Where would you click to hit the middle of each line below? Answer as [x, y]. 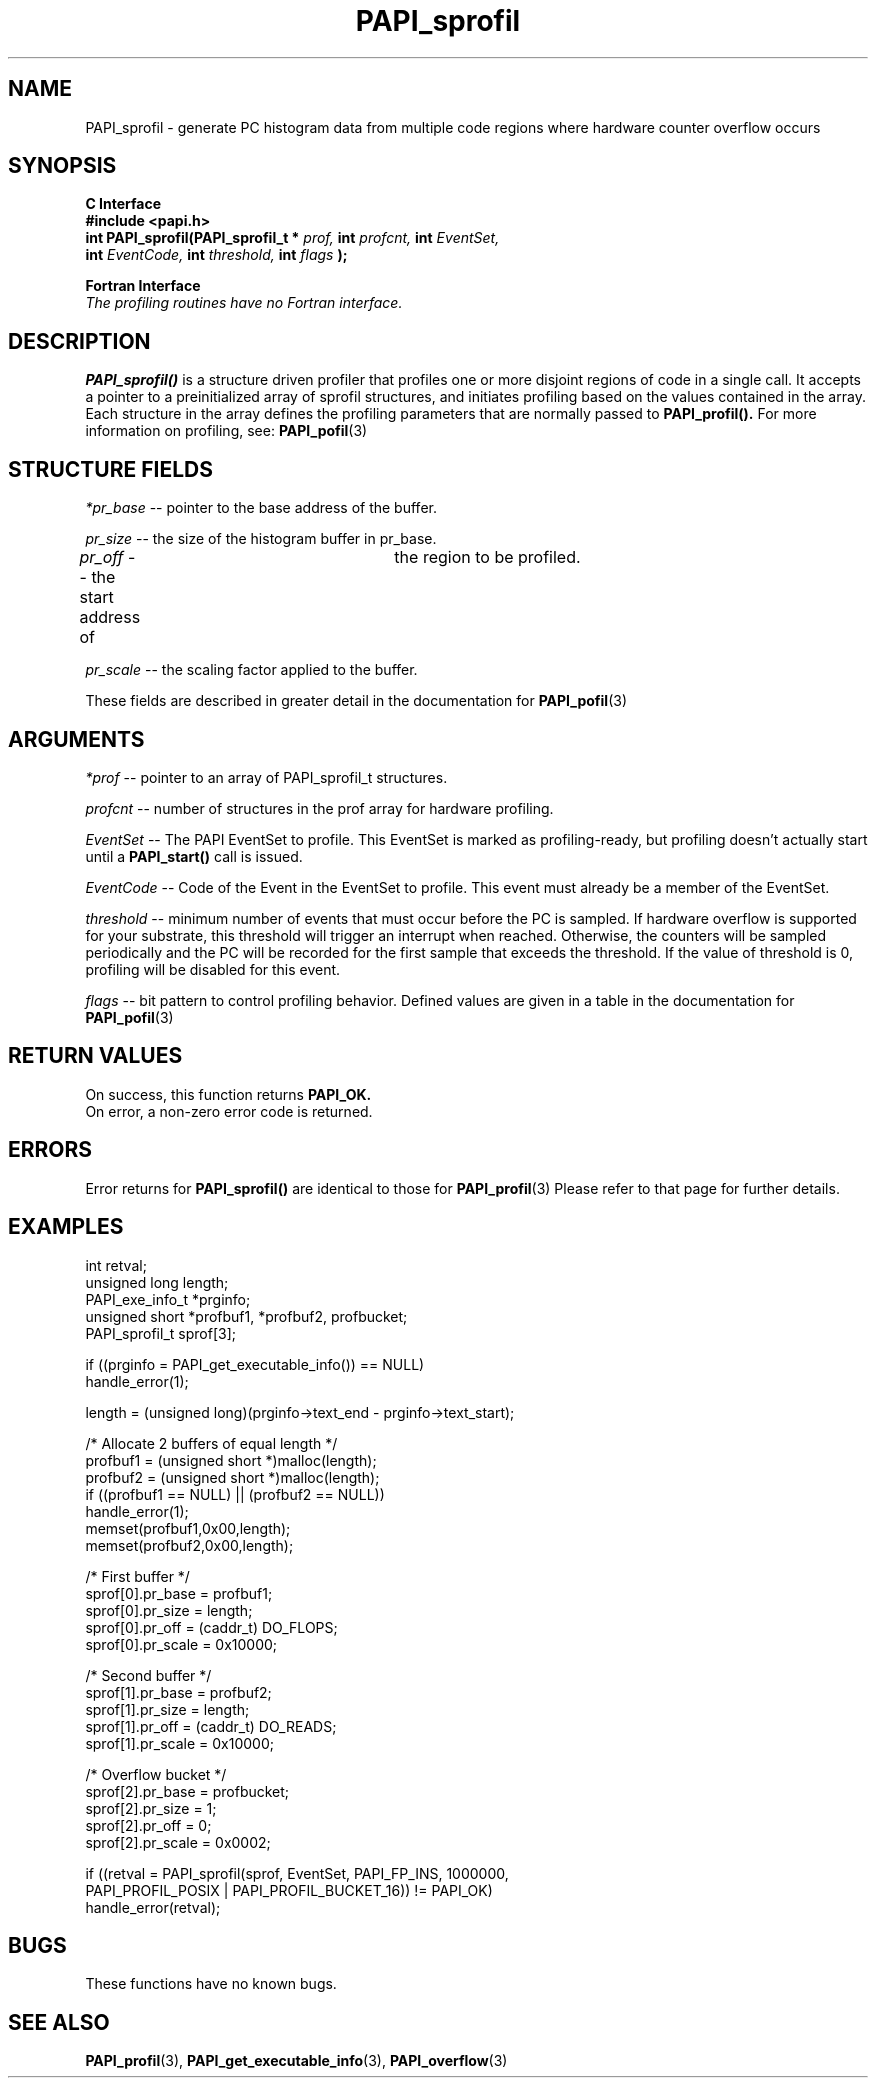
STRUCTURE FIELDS [110, 469]
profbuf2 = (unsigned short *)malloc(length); [232, 1477]
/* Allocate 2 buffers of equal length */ [211, 1443]
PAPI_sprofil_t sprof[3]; [160, 1333]
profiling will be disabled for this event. [213, 969]
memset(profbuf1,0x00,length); [188, 1528]
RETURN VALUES [95, 1056]
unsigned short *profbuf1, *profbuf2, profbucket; [246, 1316]
